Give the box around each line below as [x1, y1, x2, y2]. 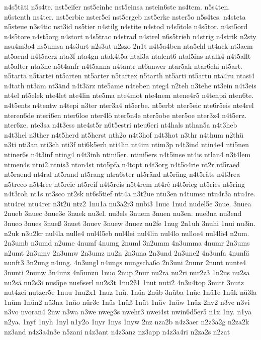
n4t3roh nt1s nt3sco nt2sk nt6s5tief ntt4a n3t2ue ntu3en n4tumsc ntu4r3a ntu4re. [4, 188, 255, 199]
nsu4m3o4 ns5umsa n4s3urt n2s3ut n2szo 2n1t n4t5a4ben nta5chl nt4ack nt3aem [4, 41, 253, 51]
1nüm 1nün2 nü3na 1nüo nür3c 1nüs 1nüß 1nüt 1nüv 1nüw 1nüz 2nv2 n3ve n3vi [4, 296, 250, 307]
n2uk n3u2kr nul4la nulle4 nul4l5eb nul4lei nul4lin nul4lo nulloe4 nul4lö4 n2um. [4, 228, 249, 238]
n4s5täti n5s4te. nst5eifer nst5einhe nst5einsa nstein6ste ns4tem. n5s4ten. [4, 2, 230, 12]
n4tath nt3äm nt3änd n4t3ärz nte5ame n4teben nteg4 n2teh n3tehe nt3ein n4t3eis [4, 80, 256, 90]
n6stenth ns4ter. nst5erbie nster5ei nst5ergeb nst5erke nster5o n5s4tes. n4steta [4, 11, 246, 22]
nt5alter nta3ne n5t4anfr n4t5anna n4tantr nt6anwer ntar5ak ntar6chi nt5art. [4, 60, 243, 71]
